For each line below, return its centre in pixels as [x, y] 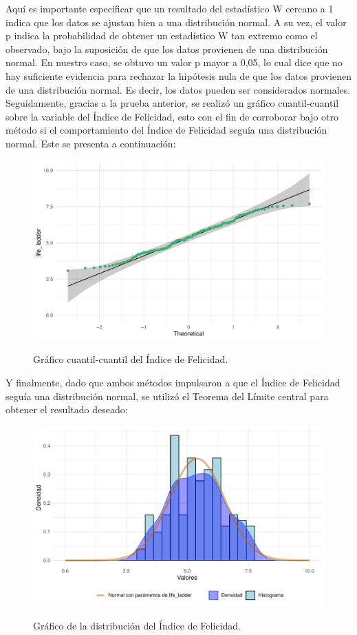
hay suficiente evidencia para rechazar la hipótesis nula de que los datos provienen [178, 75]
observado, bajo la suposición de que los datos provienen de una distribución [167, 49]
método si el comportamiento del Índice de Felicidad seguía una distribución [166, 130]
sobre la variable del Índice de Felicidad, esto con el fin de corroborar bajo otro [172, 116]
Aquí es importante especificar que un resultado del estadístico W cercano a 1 [170, 8]
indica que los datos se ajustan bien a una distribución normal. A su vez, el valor [176, 22]
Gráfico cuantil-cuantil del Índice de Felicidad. [131, 359]
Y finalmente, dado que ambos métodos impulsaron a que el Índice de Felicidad [173, 382]
